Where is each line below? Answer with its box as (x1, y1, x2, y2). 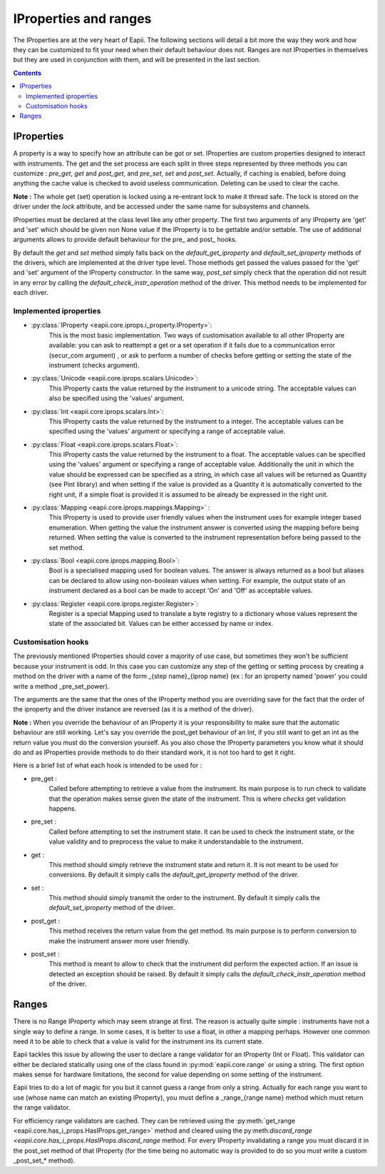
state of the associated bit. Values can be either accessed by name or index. (48, 619, 274, 628)
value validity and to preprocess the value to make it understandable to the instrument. (48, 837, 304, 846)
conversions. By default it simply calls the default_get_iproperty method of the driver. (48, 871, 299, 879)
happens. (48, 804, 77, 813)
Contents (13, 69, 42, 77)
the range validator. (13, 1103, 71, 1112)
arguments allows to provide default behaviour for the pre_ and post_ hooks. (13, 236, 237, 244)
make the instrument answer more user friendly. (48, 936, 190, 945)
